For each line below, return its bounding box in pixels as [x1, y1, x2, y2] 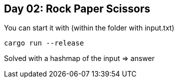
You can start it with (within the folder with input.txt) [4, 23, 175, 32]
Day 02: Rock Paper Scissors [4, 2, 151, 15]
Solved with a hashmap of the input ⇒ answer [4, 54, 155, 63]
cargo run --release [4, 39, 84, 47]
